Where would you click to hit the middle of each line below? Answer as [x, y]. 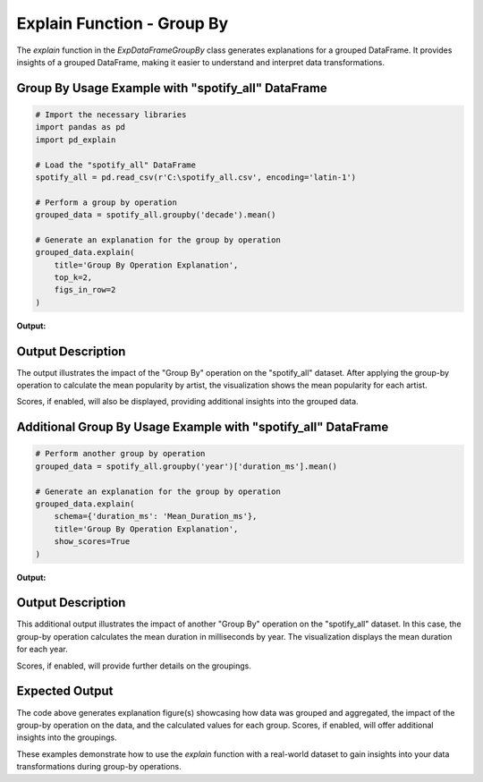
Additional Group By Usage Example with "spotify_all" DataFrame [203, 427]
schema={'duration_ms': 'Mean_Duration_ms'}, [156, 516]
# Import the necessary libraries [111, 115]
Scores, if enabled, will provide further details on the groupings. [134, 666]
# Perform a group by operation [106, 202]
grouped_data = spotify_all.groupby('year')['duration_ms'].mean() [186, 466]
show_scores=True [92, 542]
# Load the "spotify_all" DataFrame [116, 165]
